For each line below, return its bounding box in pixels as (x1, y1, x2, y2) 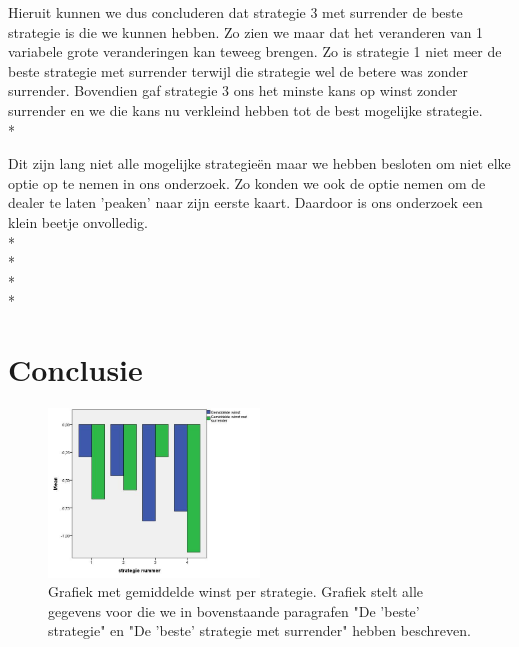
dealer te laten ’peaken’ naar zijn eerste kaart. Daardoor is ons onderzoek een (8, 192, 483, 213)
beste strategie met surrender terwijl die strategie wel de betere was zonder (8, 60, 468, 81)
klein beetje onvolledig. (8, 211, 149, 232)
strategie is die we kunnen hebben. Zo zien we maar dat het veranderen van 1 (8, 21, 484, 42)
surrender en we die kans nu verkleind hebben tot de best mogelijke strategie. (8, 99, 483, 120)
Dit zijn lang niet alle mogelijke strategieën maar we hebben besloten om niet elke (8, 153, 511, 174)
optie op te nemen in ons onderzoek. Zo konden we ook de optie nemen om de (8, 172, 486, 193)
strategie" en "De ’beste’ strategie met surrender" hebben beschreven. (48, 620, 471, 641)
